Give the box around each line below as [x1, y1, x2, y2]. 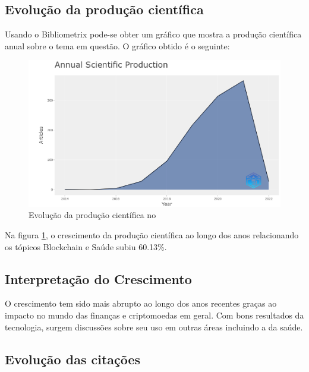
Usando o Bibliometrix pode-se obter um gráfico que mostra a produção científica [5, 28, 302, 40]
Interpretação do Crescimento [5, 269, 192, 288]
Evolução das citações [5, 349, 141, 368]
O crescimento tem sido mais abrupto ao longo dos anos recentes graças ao [5, 297, 277, 310]
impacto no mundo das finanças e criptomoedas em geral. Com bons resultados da [5, 308, 304, 321]
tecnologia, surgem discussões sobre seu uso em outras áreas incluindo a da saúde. [5, 320, 303, 333]
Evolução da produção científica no [29, 209, 156, 221]
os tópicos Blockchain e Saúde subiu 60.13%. [5, 240, 167, 253]
